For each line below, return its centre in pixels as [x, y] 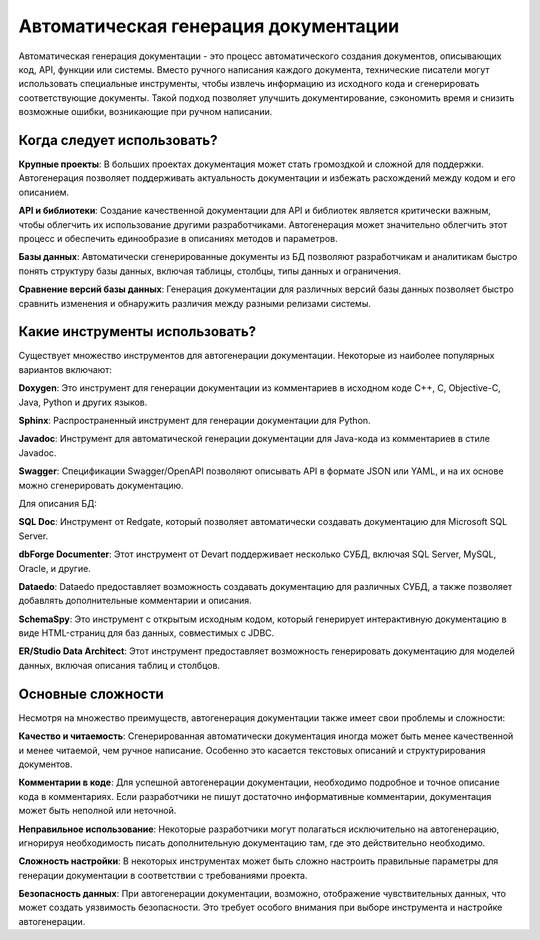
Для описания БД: [57, 503]
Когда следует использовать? [118, 140]
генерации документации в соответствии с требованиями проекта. [163, 875]
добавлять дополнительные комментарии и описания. [135, 601]
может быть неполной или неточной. [97, 811]
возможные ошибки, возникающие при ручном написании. [145, 112]
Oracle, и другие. [55, 568]
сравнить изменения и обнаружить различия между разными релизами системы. [195, 303]
